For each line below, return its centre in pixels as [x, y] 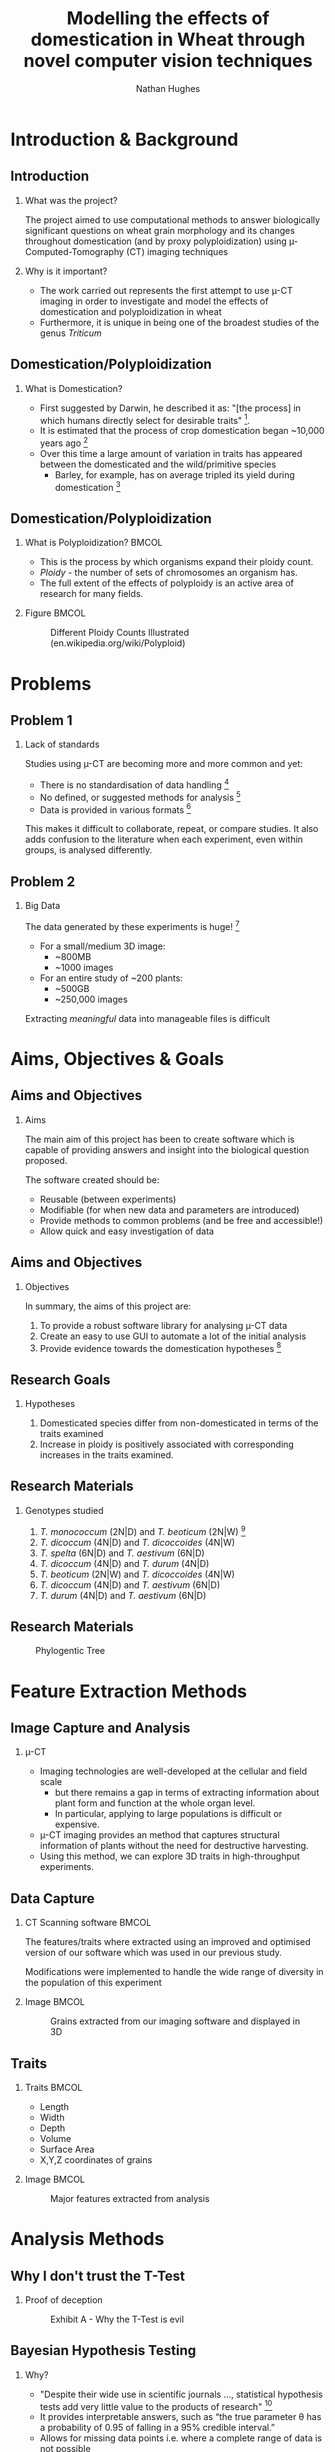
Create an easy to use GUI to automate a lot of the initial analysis [173, 1336]
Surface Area [67, 2149]
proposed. [46, 1160]
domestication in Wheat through [168, 39]
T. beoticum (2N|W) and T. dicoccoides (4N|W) [137, 1574]
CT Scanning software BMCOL [88, 1923]
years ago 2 [63, 442]
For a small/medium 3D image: [102, 946]
